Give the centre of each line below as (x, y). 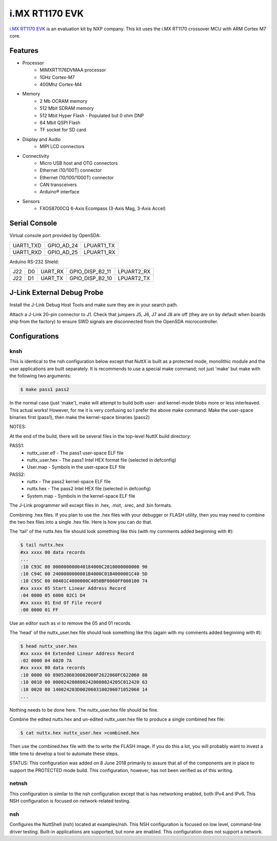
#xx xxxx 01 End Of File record (61, 602)
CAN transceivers (58, 185)
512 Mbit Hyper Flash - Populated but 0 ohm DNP (92, 115)
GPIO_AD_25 (63, 252)
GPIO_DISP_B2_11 (90, 271)
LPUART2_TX (134, 278)
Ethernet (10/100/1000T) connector (77, 177)
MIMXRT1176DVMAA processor (73, 70)
